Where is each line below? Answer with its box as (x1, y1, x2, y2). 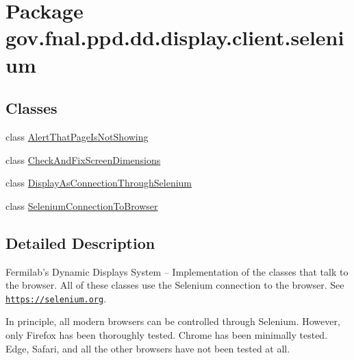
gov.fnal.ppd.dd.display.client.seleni (5, 23, 344, 51)
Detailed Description (5, 232, 155, 253)
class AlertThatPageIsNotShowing (5, 129, 149, 143)
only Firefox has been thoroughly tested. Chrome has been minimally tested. (5, 327, 328, 341)
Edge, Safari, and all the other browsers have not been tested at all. (5, 341, 290, 355)
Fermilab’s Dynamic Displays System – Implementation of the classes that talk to (5, 264, 349, 278)
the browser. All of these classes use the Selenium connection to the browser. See (5, 278, 344, 292)
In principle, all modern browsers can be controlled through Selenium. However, (5, 314, 340, 328)
